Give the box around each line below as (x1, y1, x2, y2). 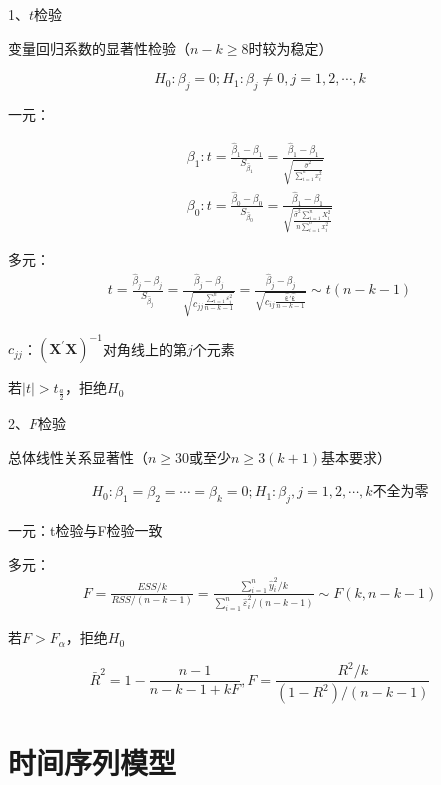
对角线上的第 (102, 338, 187, 359)
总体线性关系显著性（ (8, 446, 148, 467)
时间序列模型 (8, 742, 177, 783)
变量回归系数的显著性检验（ (8, 37, 190, 58)
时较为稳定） (248, 37, 333, 58)
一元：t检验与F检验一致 (8, 520, 163, 541)
